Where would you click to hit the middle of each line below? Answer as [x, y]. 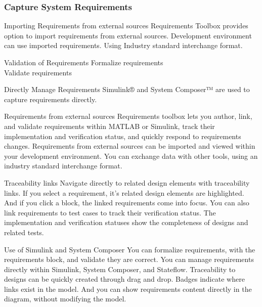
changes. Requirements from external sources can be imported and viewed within [130, 146]
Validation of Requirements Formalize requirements [84, 62]
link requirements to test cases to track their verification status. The [110, 212]
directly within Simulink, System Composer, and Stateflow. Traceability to [120, 269]
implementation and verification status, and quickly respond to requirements [123, 136]
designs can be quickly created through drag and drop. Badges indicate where [124, 279]
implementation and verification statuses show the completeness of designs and [126, 222]
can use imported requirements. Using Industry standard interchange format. [123, 45]
